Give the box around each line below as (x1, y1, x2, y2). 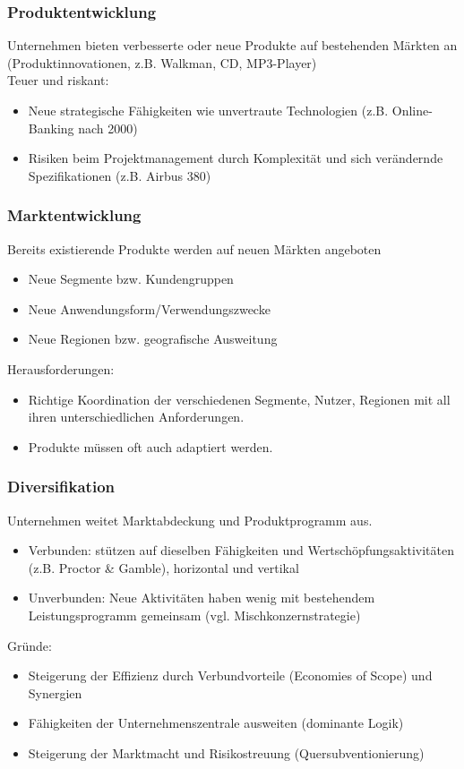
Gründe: (7, 636, 52, 654)
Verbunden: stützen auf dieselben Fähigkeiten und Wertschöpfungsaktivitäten (28, 541, 454, 560)
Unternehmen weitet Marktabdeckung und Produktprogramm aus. (7, 510, 373, 529)
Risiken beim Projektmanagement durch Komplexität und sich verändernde (28, 149, 443, 167)
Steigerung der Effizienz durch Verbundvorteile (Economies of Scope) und (28, 666, 433, 685)
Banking (28, 118, 74, 137)
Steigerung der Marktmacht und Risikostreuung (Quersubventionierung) (28, 743, 425, 762)
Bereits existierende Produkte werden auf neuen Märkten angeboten (7, 239, 382, 258)
